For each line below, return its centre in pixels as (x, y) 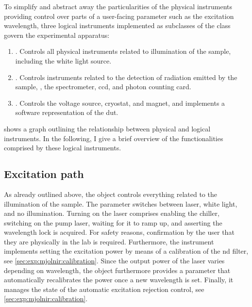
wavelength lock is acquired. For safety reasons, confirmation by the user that (119, 232)
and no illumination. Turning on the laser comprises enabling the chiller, (112, 213)
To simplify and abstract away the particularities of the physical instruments (118, 6)
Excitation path (44, 174)
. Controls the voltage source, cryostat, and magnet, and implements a (120, 103)
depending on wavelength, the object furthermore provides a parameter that (117, 270)
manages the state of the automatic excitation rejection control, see (104, 289)
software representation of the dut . (67, 112)
